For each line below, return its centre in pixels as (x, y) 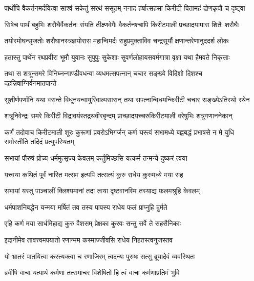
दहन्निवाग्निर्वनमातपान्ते (31, 83)
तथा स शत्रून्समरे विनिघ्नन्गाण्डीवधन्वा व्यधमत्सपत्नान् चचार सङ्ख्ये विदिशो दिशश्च (104, 73)
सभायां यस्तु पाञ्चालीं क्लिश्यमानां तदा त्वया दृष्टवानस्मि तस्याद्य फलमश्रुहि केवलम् (102, 191)
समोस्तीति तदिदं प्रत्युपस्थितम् (39, 141)
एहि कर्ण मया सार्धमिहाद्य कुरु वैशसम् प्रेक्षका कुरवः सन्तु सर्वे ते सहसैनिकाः (93, 223)
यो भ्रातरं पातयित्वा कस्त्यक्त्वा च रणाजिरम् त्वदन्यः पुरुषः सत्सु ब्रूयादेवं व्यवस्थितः (100, 256)
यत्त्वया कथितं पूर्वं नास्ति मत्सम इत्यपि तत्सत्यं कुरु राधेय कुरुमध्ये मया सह (94, 174)
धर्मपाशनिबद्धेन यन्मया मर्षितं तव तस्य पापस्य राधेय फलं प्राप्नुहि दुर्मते (86, 207)
